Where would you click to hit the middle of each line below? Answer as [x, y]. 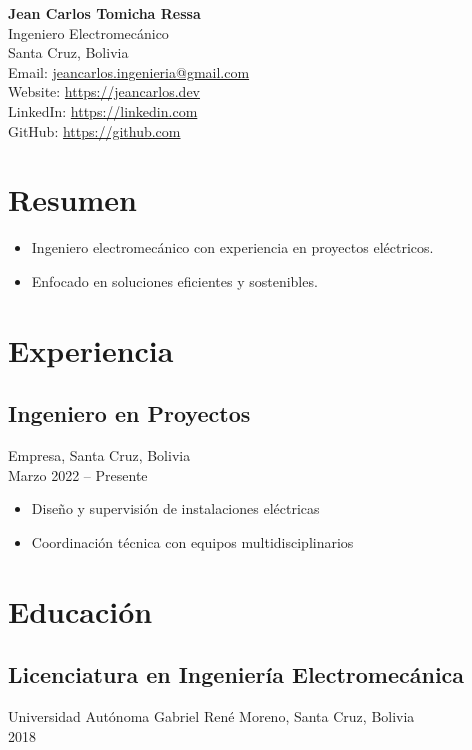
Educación [80, 610]
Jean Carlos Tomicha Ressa [104, 13]
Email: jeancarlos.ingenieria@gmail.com [129, 71]
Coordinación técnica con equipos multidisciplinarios [192, 541]
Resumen [72, 199]
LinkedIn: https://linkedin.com [103, 110]
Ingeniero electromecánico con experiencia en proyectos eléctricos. [232, 247]
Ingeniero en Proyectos [129, 413]
